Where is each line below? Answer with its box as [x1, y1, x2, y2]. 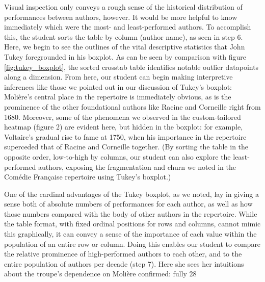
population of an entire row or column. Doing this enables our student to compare [4, 238, 261, 249]
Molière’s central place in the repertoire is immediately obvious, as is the [4, 91, 231, 102]
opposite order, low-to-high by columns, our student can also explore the [4, 151, 231, 162]
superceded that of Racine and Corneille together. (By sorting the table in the [4, 141, 249, 152]
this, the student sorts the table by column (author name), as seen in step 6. [4, 31, 243, 42]
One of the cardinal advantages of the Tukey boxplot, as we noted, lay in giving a [4, 188, 259, 199]
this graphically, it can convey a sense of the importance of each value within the [4, 228, 257, 239]
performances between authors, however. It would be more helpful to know [4, 11, 237, 22]
